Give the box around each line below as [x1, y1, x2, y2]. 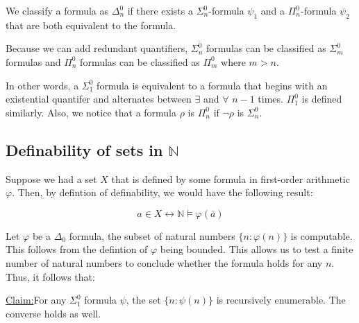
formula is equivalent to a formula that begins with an [97, 78, 328, 92]
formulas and [6, 54, 61, 69]
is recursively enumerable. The [216, 293, 346, 307]
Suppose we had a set [6, 171, 97, 186]
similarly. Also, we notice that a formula [6, 105, 177, 119]
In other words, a [6, 78, 79, 92]
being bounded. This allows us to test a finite [160, 242, 353, 256]
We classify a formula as [6, 3, 109, 17]
